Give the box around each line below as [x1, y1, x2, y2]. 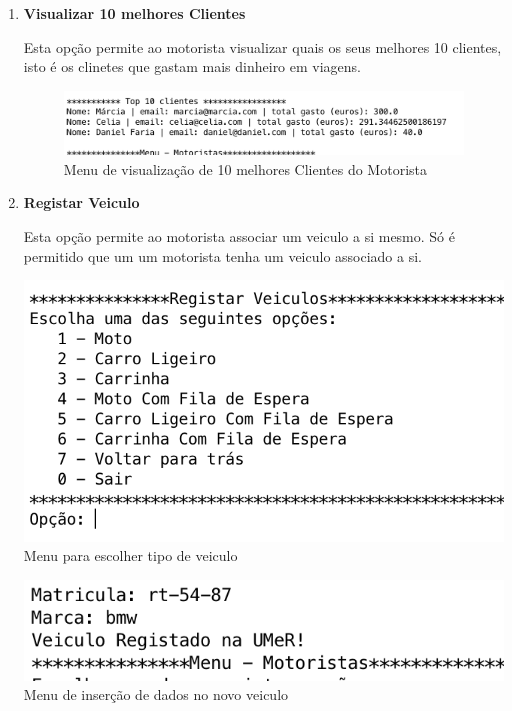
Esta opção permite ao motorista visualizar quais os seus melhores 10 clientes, [23, 36, 502, 57]
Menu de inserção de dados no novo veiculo [23, 684, 289, 705]
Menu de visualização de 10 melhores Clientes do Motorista [63, 158, 427, 179]
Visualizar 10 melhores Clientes [23, 3, 246, 23]
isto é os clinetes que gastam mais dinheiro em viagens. [23, 56, 362, 77]
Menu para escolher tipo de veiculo [23, 545, 238, 566]
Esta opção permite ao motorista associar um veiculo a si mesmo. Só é [23, 226, 455, 247]
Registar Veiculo [23, 192, 140, 213]
